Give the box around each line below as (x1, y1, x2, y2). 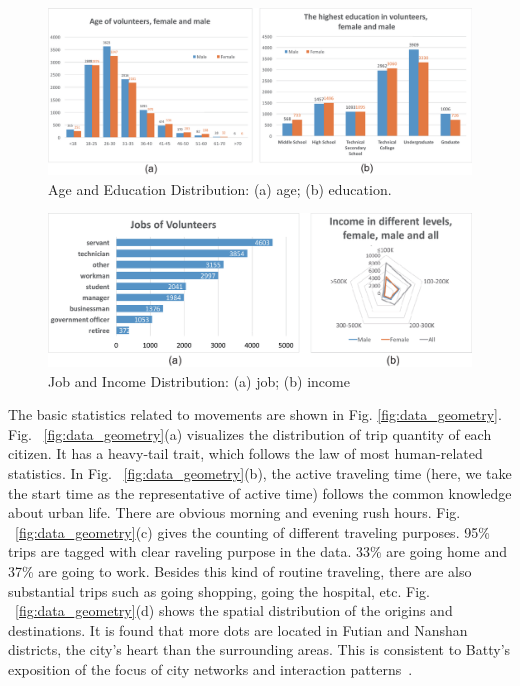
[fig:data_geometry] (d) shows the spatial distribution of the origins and (15, 600, 453, 621)
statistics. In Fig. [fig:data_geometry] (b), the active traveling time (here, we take (8, 463, 512, 484)
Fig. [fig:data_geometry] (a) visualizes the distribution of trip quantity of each (8, 423, 492, 444)
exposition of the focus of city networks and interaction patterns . (8, 658, 413, 679)
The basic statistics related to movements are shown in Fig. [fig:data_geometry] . (8, 404, 502, 425)
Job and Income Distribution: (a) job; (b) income (48, 370, 350, 391)
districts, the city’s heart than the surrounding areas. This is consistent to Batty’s (8, 639, 511, 660)
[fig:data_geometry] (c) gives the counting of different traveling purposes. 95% (15, 521, 490, 542)
